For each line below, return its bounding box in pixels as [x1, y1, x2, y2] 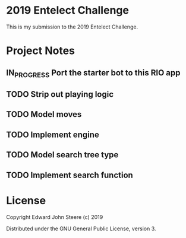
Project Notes [6, 44, 75, 58]
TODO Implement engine [6, 129, 99, 139]
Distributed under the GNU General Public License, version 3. [6, 225, 156, 232]
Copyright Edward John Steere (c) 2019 [6, 213, 103, 220]
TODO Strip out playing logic [6, 90, 114, 100]
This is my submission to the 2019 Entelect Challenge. [6, 23, 138, 30]
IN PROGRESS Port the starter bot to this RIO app [6, 68, 181, 79]
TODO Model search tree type [6, 150, 119, 160]
